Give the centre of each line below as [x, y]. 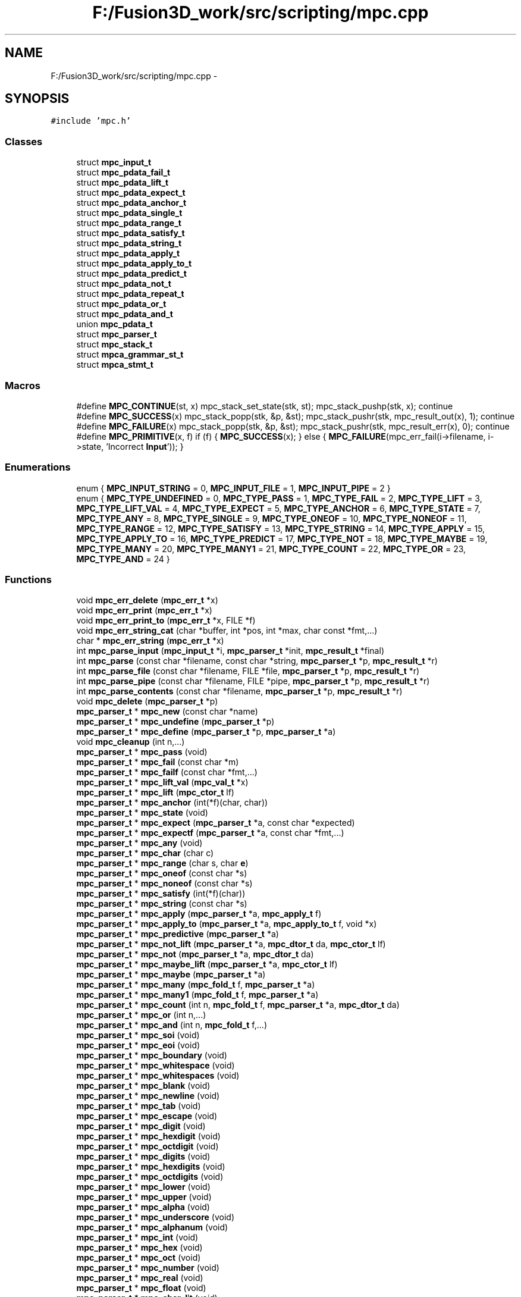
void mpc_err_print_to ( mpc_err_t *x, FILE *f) [166, 621]
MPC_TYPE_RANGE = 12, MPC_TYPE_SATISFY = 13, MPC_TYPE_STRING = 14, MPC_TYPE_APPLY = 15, [281, 528]
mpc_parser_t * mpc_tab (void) [139, 1106]
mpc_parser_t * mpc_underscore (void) [156, 1217]
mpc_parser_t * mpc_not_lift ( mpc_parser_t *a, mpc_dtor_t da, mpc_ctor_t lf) [231, 944]
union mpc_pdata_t [114, 324]
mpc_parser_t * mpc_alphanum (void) [152, 1227]
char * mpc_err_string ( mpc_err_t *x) [150, 641]
